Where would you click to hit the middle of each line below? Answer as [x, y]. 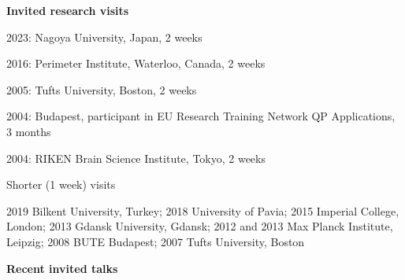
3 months [29, 131]
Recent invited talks [62, 268]
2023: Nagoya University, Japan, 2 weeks [104, 37]
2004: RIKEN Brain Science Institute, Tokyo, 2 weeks [136, 158]
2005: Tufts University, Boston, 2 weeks [102, 89]
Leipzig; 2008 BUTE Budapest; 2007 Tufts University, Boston [156, 241]
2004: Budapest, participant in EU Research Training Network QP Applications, [201, 116]
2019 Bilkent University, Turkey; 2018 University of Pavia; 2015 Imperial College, [203, 210]
